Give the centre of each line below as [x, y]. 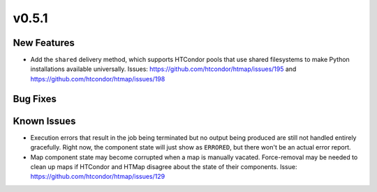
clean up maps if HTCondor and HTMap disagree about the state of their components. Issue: [164, 166]
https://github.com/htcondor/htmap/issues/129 [98, 177]
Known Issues [44, 121]
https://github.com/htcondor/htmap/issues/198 [98, 79]
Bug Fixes [35, 98]
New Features [44, 43]
